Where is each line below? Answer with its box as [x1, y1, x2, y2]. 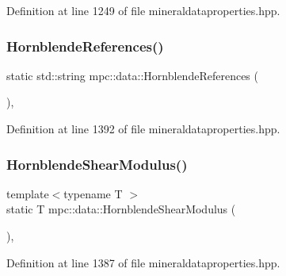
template [6, 185, 49, 201]
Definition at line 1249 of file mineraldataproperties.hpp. [6, 2, 280, 18]
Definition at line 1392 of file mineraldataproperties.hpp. [6, 121, 280, 136]
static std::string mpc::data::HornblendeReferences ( [6, 67, 258, 83]
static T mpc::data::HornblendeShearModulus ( [6, 201, 236, 217]
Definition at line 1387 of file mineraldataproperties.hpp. [6, 254, 280, 270]
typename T [63, 185, 123, 201]
